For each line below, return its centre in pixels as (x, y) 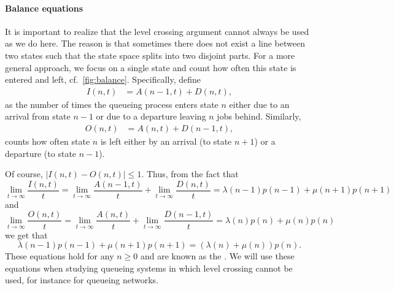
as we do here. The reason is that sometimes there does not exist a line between (155, 43)
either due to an (259, 104)
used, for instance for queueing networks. (82, 280)
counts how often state (48, 141)
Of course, (24, 174)
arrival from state (38, 116)
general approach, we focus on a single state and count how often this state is (151, 67)
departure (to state (41, 153)
